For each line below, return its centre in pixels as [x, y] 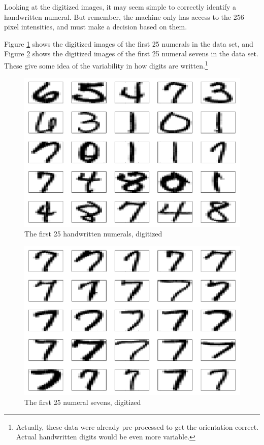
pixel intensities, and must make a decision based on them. [96, 27]
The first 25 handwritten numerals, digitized [93, 234]
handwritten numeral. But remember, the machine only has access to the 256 [124, 16]
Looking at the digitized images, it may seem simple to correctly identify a [120, 7]
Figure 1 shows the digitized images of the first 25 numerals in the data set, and [129, 43]
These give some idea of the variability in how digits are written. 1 [106, 64]
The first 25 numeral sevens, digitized [83, 402]
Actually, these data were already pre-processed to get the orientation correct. [137, 426]
